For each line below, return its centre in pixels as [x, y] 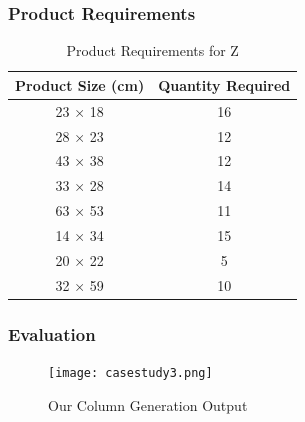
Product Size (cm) [80, 84]
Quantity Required [224, 84]
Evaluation [52, 333]
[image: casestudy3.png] [130, 372]
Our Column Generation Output [148, 404]
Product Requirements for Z [152, 50]
